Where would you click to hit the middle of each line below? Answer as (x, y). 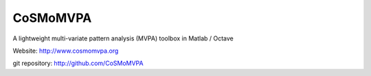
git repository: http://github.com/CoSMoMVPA (78, 63)
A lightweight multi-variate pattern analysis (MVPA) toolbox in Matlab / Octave (123, 38)
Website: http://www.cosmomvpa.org (66, 51)
